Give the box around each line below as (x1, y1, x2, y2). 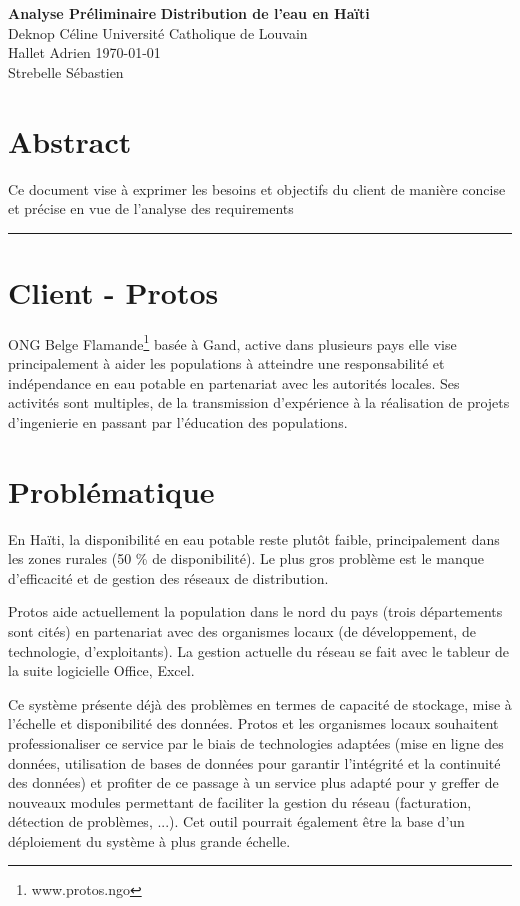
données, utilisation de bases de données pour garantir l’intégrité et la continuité (8, 752, 501, 773)
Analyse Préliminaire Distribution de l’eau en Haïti (8, 3, 370, 23)
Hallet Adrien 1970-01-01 (8, 42, 161, 63)
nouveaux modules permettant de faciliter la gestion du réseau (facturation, (8, 791, 472, 812)
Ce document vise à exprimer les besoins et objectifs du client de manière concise (8, 178, 506, 199)
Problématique (8, 470, 215, 511)
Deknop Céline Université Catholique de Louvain (8, 22, 308, 43)
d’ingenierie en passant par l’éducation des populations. (8, 411, 348, 432)
